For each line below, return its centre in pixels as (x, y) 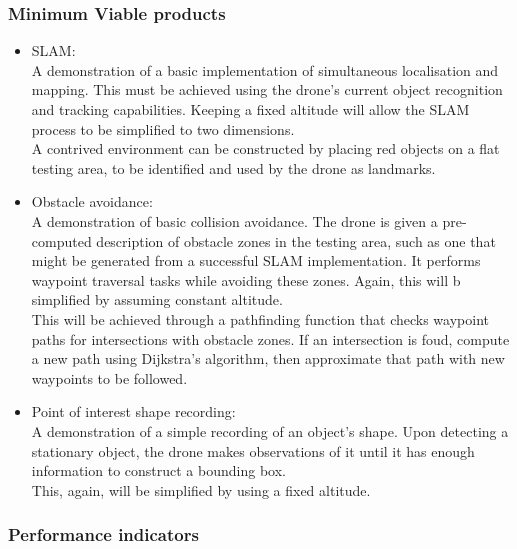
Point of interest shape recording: (133, 411)
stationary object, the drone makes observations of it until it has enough (253, 450)
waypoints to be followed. (109, 377)
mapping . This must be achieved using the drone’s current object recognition (267, 89)
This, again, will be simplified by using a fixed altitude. (201, 489)
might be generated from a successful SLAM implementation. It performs (256, 260)
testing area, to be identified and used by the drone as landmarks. (233, 167)
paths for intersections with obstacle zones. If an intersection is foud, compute (270, 338)
